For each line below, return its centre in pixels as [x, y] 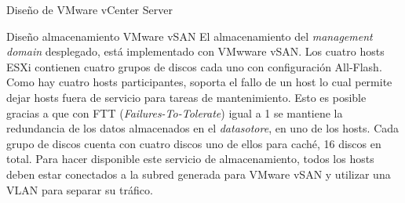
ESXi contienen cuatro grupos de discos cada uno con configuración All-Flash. [194, 66]
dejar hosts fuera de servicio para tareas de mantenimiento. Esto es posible [186, 97]
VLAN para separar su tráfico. [80, 189]
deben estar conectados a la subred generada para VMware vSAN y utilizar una [199, 174]
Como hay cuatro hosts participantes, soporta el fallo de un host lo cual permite [199, 82]
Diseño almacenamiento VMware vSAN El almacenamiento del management [190, 36]
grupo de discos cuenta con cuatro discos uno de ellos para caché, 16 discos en [194, 143]
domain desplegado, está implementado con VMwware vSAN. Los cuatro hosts [195, 51]
